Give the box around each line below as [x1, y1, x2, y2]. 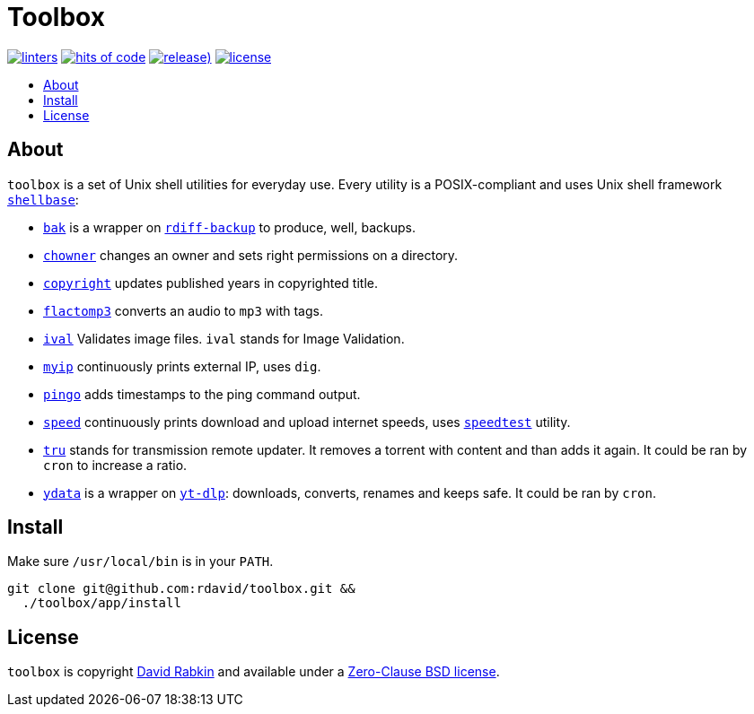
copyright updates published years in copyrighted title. [43, 274, 378, 291]
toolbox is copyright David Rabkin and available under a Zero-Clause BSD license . [7, 664, 500, 680]
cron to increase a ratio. [43, 457, 188, 473]
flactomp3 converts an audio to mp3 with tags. [43, 302, 323, 318]
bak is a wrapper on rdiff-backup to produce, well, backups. [43, 219, 416, 235]
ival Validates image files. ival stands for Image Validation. [43, 330, 405, 346]
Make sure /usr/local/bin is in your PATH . [7, 553, 274, 570]
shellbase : [7, 191, 79, 207]
